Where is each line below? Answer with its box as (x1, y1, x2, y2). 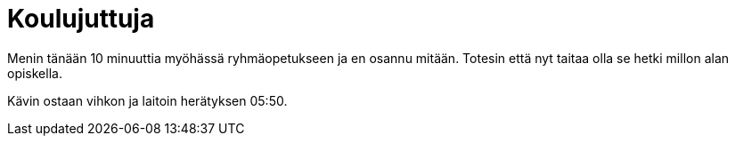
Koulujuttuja (7, 4, 155, 34)
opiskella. (7, 65, 62, 81)
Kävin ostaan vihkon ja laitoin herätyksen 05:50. (7, 92, 288, 108)
